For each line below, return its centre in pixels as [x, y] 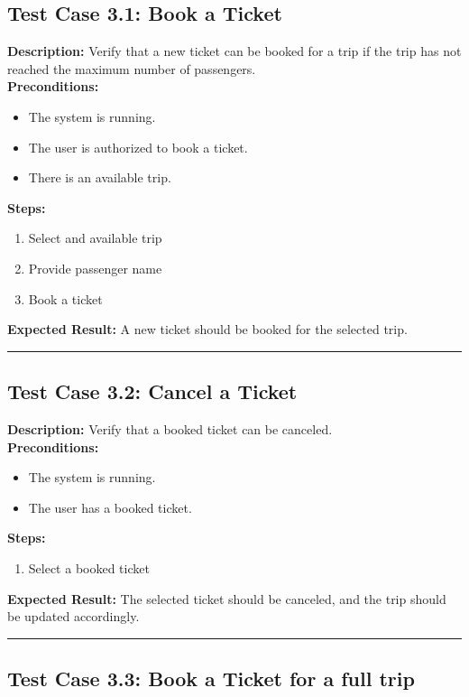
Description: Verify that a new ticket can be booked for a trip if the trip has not [234, 51]
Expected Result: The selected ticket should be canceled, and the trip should [227, 598]
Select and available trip [95, 238]
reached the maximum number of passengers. [132, 68]
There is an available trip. [100, 177]
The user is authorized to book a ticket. [138, 147]
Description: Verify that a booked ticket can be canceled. [170, 428]
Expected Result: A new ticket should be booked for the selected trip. [207, 329]
